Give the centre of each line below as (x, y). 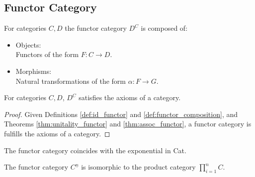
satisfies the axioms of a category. (130, 97)
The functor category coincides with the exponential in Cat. (95, 150)
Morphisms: (34, 71)
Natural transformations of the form (71, 81)
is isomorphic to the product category (138, 167)
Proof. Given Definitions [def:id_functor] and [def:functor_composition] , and (121, 114)
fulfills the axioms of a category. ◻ (57, 133)
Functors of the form (47, 54)
